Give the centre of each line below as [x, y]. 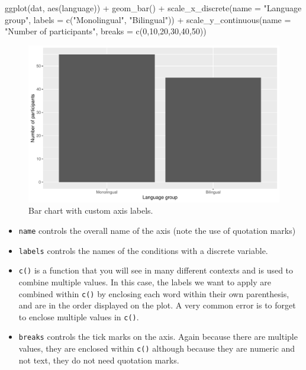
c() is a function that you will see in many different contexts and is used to [156, 270]
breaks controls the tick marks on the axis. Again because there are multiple [158, 337]
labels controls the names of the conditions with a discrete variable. [143, 250]
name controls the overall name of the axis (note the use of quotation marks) [157, 230]
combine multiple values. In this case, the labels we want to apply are [145, 281]
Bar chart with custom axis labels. [91, 210]
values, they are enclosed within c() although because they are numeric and [157, 348]
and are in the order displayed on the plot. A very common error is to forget [157, 305]
